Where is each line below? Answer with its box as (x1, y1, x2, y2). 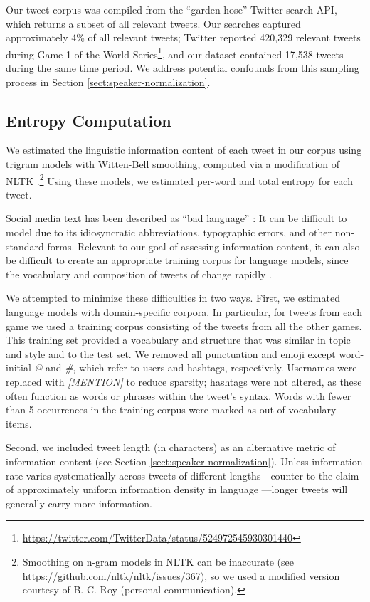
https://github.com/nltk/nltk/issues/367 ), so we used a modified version (22, 568, 340, 583)
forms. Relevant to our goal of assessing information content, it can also (47, 238, 360, 253)
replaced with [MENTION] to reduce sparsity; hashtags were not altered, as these (6, 374, 362, 389)
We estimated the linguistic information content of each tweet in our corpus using (6, 142, 362, 157)
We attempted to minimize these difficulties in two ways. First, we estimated (6, 290, 340, 305)
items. (6, 416, 32, 431)
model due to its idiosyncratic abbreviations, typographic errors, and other (6, 225, 332, 240)
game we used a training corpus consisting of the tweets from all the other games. (6, 318, 362, 333)
